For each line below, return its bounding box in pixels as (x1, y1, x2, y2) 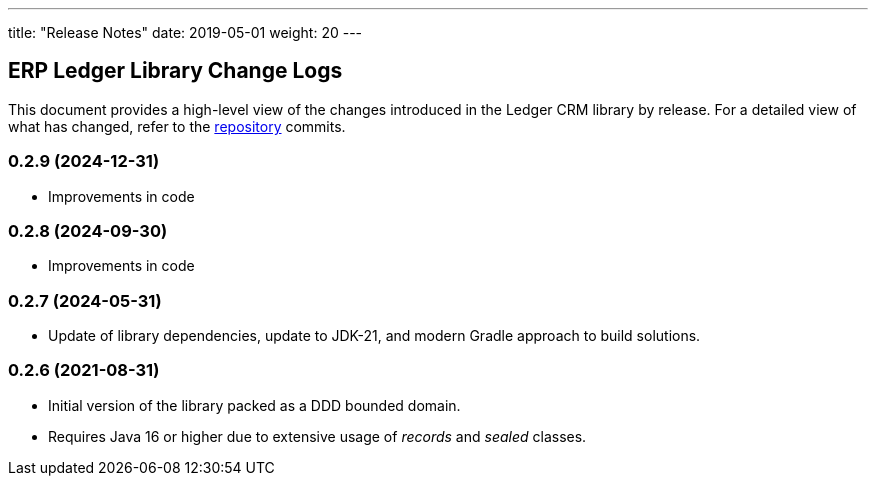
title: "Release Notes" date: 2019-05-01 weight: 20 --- (8, 24, 363, 41)
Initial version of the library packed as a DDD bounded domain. (48, 396, 461, 414)
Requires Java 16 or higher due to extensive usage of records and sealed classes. (48, 427, 587, 445)
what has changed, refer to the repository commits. (8, 117, 346, 135)
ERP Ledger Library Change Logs (8, 58, 343, 84)
